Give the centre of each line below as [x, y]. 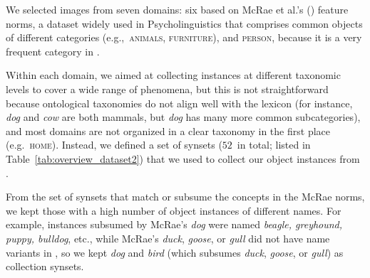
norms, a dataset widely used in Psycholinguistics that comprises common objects [184, 23]
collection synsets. [45, 266]
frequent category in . [53, 51]
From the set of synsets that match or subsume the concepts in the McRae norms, [185, 197]
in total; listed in [274, 145]
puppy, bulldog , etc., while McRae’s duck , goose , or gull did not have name [168, 238]
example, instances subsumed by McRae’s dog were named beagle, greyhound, [174, 224]
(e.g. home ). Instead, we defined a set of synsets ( [114, 145]
